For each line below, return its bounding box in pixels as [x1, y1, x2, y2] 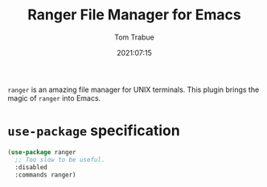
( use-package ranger [7, 148, 77, 156]
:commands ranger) [14, 171, 77, 179]
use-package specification [7, 122, 180, 140]
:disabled [14, 163, 47, 171]
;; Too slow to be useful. [14, 156, 105, 164]
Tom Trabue [114, 32, 154, 42]
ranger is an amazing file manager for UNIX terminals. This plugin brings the [7, 85, 260, 94]
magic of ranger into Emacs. [7, 93, 101, 102]
